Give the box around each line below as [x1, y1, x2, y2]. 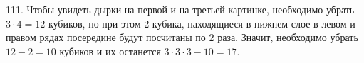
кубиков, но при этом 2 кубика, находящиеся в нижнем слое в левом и [48, 16, 355, 30]
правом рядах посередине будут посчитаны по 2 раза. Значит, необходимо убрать [6, 30, 358, 45]
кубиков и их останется [59, 43, 161, 58]
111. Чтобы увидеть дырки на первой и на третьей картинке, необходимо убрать [6, 2, 355, 16]
